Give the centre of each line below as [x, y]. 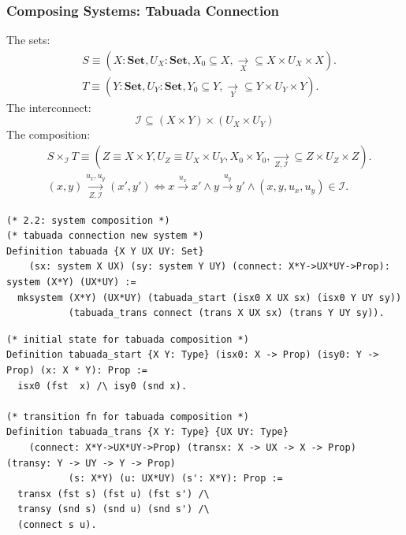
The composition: [48, 134]
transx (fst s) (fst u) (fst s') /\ [114, 494]
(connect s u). [57, 524]
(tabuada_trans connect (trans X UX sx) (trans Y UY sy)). [226, 313]
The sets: [28, 40]
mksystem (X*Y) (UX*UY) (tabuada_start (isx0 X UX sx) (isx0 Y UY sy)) [210, 297]
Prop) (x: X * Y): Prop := [77, 370]
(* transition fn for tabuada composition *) [128, 416]
